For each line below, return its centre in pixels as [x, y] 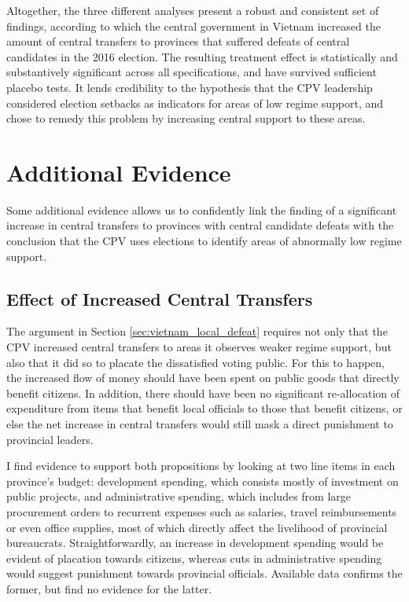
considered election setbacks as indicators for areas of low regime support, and [195, 103]
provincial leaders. [50, 439]
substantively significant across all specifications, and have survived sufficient [192, 72]
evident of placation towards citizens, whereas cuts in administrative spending [194, 558]
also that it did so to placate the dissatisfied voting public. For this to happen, [196, 362]
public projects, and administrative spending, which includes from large [179, 496]
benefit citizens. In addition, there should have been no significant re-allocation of [203, 393]
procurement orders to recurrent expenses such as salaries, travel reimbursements [202, 511]
